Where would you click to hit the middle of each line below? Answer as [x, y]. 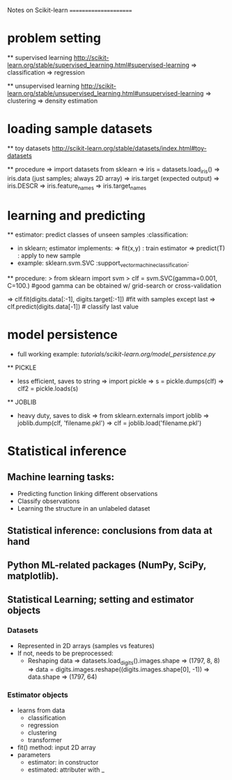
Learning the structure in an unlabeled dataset [84, 509]
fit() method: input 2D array [56, 747]
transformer [45, 740]
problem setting [54, 38]
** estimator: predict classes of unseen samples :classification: [98, 235]
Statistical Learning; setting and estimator [101, 600]
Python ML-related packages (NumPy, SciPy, [107, 565]
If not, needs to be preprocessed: [65, 653]
